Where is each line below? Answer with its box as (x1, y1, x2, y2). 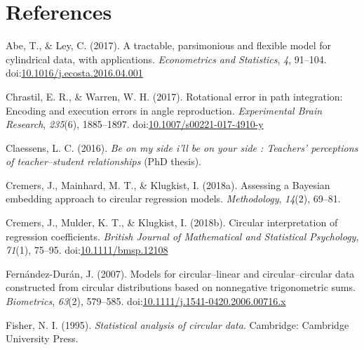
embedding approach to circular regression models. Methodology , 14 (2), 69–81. (6, 191, 341, 206)
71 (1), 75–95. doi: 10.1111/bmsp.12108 (6, 242, 168, 257)
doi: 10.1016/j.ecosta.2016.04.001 (6, 65, 143, 80)
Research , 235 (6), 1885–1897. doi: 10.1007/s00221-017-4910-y (6, 117, 264, 131)
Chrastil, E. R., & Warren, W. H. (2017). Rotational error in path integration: (6, 89, 343, 103)
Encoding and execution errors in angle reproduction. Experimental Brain (6, 103, 323, 117)
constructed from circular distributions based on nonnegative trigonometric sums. (6, 280, 356, 294)
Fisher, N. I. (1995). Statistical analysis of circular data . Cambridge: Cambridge (6, 317, 349, 332)
